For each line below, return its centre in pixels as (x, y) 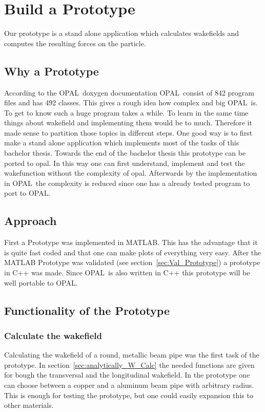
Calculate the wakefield (53, 335)
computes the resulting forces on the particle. (75, 43)
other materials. (29, 405)
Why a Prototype (52, 71)
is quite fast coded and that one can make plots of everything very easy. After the (133, 252)
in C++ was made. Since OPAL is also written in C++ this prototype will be (127, 273)
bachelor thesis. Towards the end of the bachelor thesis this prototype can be (125, 153)
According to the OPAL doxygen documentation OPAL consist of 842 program (129, 92)
